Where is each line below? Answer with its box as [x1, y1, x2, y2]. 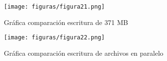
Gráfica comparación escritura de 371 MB [4, 17, 128, 27]
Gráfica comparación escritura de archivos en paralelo [4, 48, 164, 58]
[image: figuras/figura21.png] [4, 3, 105, 10]
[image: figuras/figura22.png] [4, 34, 105, 41]
